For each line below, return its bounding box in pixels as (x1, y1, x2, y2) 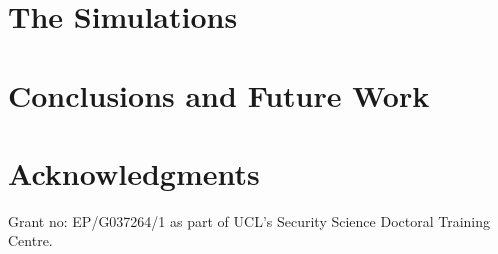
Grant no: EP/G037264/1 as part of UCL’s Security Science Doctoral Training (8, 210, 491, 231)
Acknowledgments (8, 152, 260, 193)
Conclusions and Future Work (8, 74, 430, 115)
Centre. (8, 230, 53, 251)
